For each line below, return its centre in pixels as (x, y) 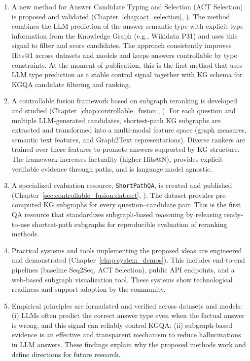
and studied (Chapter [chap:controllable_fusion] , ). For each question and (124, 110)
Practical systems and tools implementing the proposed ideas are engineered (127, 250)
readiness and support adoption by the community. (89, 289)
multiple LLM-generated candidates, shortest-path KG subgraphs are (116, 120)
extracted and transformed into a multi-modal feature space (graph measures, (129, 130)
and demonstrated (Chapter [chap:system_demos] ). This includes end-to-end (128, 260)
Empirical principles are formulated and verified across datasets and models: (127, 305)
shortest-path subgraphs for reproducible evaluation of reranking (130, 224)
